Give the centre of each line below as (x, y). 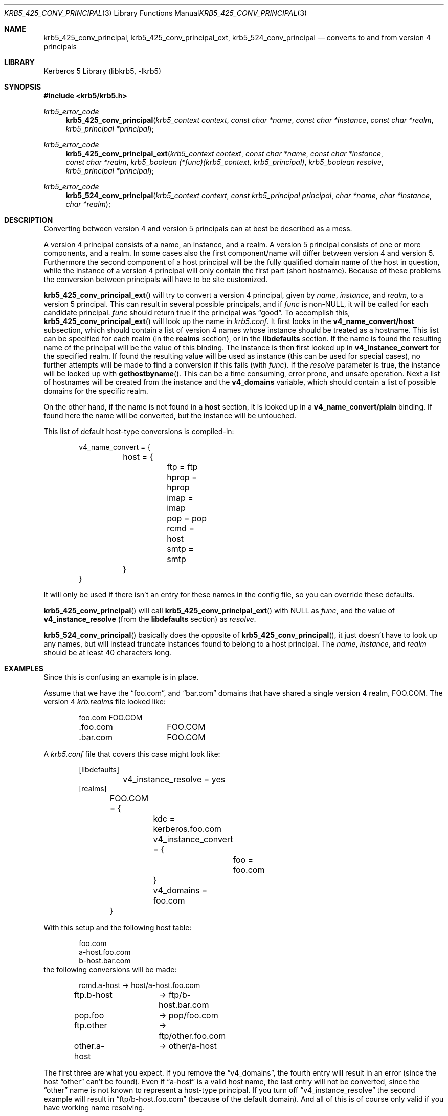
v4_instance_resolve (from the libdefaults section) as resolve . (150, 619)
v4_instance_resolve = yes (174, 779)
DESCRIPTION (29, 220)
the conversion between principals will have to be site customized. (156, 279)
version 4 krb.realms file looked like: (105, 702)
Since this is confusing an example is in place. (121, 677)
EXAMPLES (24, 668)
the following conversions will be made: (110, 969)
